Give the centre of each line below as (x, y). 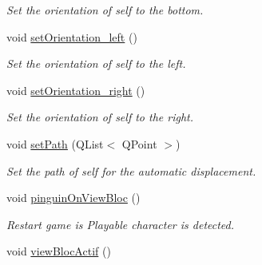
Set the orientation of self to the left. (96, 63)
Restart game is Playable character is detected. (121, 224)
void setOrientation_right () (76, 90)
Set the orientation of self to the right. (100, 117)
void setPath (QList (55, 143)
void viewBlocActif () (59, 251)
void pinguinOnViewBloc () (73, 198)
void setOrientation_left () (72, 36)
